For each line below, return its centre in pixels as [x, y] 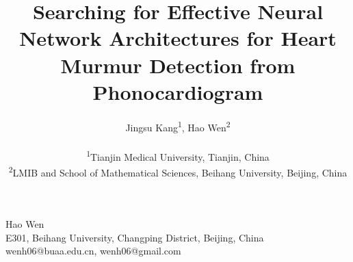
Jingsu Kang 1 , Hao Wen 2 [178, 126]
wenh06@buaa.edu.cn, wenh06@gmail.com [93, 251]
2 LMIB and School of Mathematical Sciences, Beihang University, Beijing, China [178, 171]
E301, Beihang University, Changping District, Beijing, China [135, 237]
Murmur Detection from [178, 65]
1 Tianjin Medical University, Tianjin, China [178, 155]
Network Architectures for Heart [178, 38]
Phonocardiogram [178, 91]
